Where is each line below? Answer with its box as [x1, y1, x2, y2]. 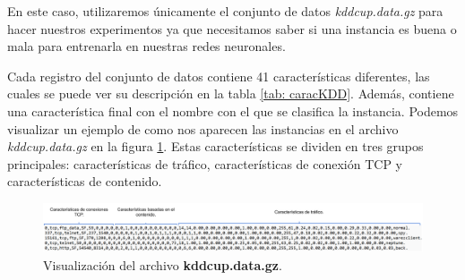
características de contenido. [7, 172, 162, 191]
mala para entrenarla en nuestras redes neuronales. [7, 37, 286, 55]
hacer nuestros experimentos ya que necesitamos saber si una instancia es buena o [7, 19, 457, 38]
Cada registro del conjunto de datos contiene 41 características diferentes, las [7, 66, 430, 85]
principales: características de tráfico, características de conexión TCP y [7, 154, 402, 173]
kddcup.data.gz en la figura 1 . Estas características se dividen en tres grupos [7, 137, 424, 156]
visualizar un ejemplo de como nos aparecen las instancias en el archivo [7, 119, 399, 138]
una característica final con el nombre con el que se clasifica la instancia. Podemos [7, 101, 459, 120]
